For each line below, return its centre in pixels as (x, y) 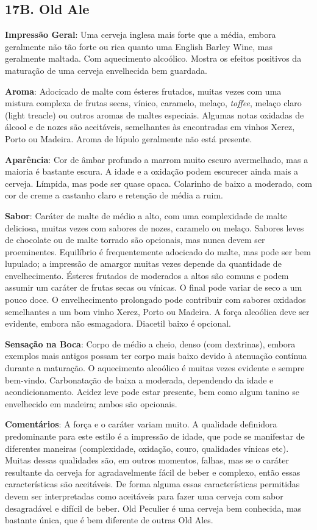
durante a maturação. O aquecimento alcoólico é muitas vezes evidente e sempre (155, 368)
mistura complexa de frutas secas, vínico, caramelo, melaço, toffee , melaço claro (153, 103)
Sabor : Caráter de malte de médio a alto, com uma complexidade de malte (146, 215)
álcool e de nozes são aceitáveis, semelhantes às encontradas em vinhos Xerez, (150, 127)
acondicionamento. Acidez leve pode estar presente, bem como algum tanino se (152, 392)
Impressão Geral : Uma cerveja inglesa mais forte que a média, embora (141, 34)
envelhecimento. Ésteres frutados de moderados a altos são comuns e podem (147, 275)
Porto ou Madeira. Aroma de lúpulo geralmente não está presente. (129, 138)
